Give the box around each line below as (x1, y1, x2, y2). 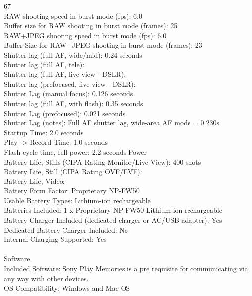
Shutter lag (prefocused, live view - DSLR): (4, 78, 136, 89)
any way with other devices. (4, 273, 89, 283)
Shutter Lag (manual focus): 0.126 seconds (4, 88, 133, 99)
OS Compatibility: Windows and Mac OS (4, 283, 130, 293)
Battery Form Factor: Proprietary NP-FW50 (4, 185, 140, 196)
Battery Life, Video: (4, 176, 65, 186)
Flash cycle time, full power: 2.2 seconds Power (4, 146, 147, 157)
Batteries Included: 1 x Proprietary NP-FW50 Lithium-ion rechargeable (4, 205, 222, 215)
